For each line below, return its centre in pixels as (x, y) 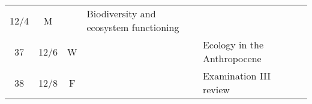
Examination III (237, 76)
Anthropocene (232, 58)
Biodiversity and (121, 13)
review (216, 89)
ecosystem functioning (133, 27)
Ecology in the (233, 45)
